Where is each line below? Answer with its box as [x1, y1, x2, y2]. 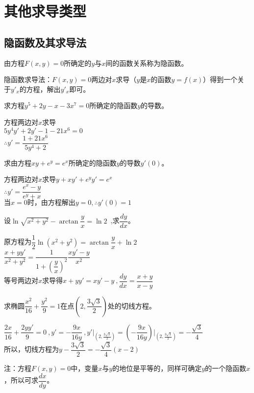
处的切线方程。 [107, 300, 156, 310]
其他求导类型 [4, 1, 87, 21]
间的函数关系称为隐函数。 [105, 57, 188, 68]
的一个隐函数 [205, 363, 247, 373]
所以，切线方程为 [4, 344, 59, 354]
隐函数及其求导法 [4, 34, 86, 50]
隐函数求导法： [4, 74, 52, 84]
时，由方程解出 [27, 199, 76, 207]
